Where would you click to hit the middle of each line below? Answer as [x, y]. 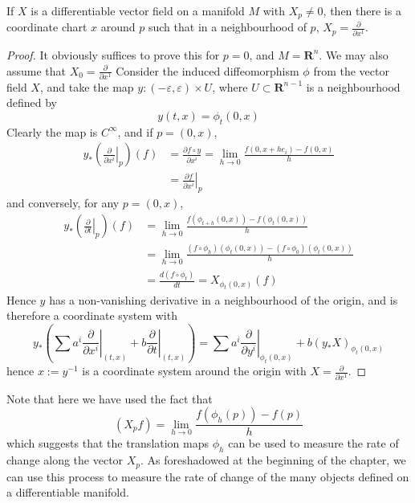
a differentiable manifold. [68, 492]
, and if [135, 131]
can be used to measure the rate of [313, 443]
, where [230, 86]
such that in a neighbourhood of [227, 27]
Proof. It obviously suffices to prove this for [113, 54]
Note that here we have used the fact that [110, 398]
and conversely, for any [63, 203]
